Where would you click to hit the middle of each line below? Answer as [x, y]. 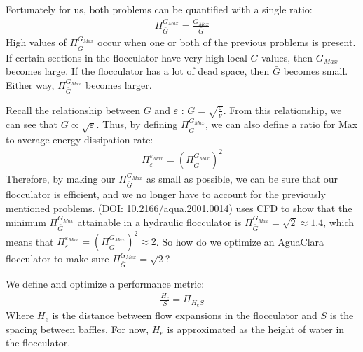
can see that [32, 124]
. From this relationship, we [282, 110]
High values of [36, 42]
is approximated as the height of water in [256, 329]
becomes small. [316, 71]
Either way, [30, 85]
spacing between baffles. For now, [77, 329]
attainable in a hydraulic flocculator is [159, 221]
